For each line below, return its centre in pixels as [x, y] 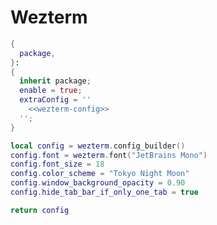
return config [40, 210]
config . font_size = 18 [57, 164]
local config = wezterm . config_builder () [98, 146]
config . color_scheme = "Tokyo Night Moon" [100, 174]
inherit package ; [55, 81]
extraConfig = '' [55, 100]
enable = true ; [51, 91]
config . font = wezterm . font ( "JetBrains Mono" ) [109, 155]
